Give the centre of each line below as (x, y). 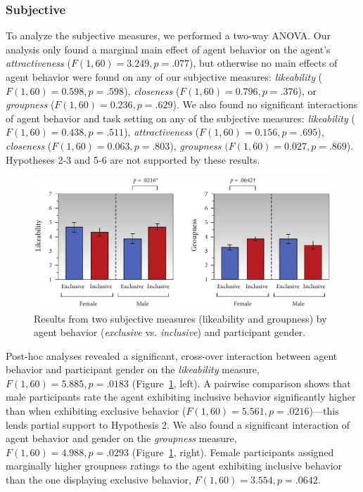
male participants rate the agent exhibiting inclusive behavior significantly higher (181, 397)
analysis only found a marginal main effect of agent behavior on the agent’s (168, 49)
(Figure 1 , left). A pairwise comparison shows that (241, 383)
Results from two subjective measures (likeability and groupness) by (180, 318)
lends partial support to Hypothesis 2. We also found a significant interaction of (178, 424)
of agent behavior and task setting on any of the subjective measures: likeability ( (180, 118)
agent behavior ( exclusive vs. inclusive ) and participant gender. (170, 332)
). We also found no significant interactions (265, 104)
